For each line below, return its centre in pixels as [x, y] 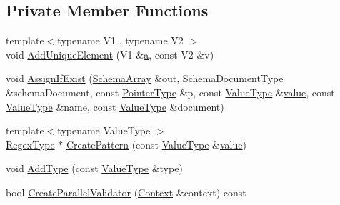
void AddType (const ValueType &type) [94, 168]
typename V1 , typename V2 [120, 40]
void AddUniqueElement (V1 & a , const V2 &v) [110, 54]
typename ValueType [104, 130]
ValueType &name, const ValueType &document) [115, 106]
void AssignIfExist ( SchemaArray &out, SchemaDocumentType [145, 78]
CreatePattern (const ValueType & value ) [156, 144]
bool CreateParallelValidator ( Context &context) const [126, 192]
